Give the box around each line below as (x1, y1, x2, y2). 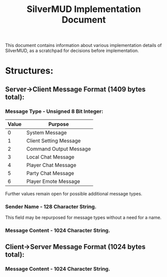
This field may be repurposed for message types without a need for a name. (5, 214, 162, 220)
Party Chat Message (26, 170, 74, 177)
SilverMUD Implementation (26, 3, 141, 15)
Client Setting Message (26, 137, 81, 144)
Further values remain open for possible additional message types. (5, 191, 143, 197)
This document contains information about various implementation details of (5, 42, 162, 48)
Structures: (5, 65, 54, 76)
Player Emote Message (26, 178, 81, 185)
